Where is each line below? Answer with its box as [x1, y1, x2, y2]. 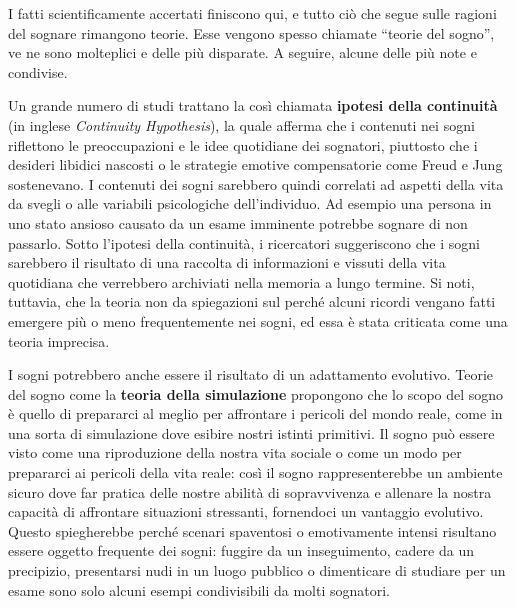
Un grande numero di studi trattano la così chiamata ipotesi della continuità [8, 95, 498, 116]
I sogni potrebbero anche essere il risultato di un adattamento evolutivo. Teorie [8, 364, 494, 385]
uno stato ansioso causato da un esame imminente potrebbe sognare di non [8, 212, 468, 233]
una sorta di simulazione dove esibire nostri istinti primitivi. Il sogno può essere [8, 422, 495, 443]
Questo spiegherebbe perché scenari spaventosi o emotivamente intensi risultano [8, 520, 497, 541]
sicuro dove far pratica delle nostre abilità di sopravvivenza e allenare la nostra [8, 481, 492, 502]
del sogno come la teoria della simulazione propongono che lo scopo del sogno [8, 383, 504, 404]
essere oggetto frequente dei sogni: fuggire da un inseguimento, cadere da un [8, 540, 474, 561]
